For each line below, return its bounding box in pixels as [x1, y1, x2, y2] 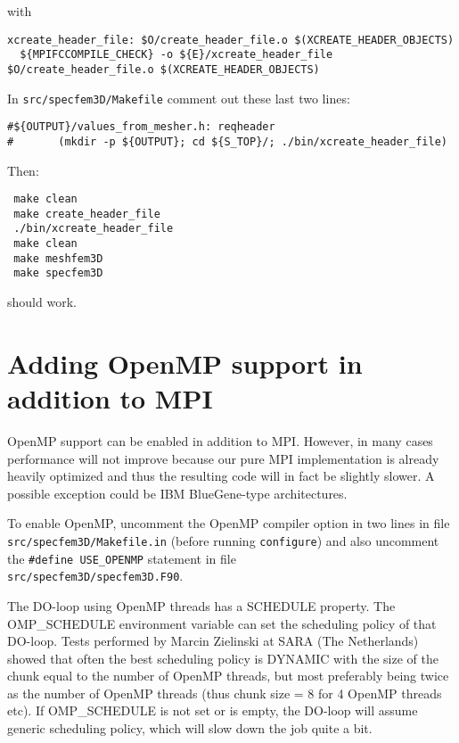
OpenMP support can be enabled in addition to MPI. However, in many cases [7, 431, 433, 450]
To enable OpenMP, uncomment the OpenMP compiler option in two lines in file [7, 514, 450, 532]
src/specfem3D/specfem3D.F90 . [7, 566, 184, 585]
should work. [7, 293, 77, 311]
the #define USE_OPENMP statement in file [7, 549, 236, 567]
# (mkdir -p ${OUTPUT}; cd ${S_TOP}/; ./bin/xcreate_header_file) [7, 135, 447, 148]
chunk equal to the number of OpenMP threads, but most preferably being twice [7, 666, 449, 685]
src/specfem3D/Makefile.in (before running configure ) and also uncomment [7, 531, 439, 549]
